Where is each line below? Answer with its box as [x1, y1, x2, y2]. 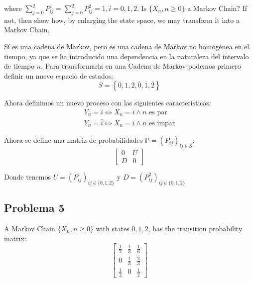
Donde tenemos [4, 171, 51, 182]
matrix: [4, 233, 26, 243]
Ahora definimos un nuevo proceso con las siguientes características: [4, 97, 211, 108]
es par [149, 108, 167, 116]
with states [96, 223, 129, 233]
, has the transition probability [148, 223, 243, 233]
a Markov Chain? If [187, 3, 247, 13]
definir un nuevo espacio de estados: [4, 70, 114, 81]
